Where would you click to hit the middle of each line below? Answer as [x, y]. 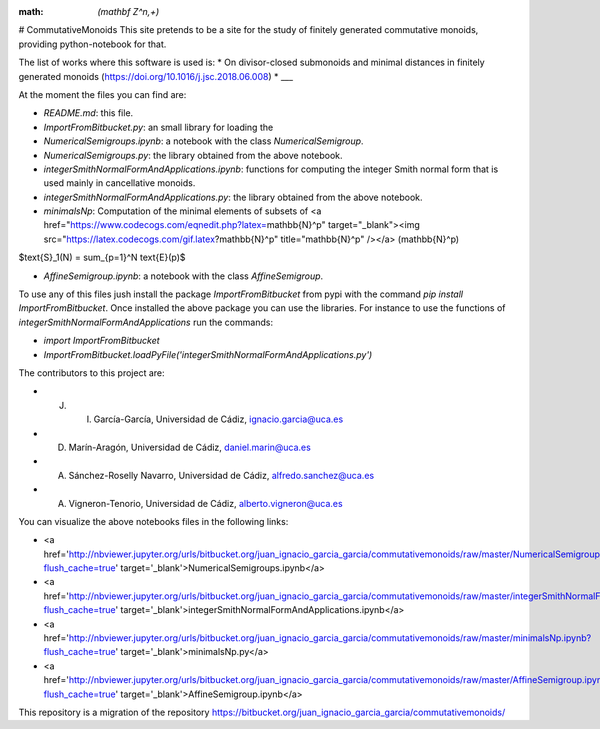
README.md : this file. [88, 113]
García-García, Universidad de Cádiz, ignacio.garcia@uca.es [218, 419]
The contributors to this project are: [91, 372]
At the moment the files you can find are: [102, 94]
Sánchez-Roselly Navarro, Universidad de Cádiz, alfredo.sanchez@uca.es [221, 475]
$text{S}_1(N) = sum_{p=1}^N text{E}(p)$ [102, 257]
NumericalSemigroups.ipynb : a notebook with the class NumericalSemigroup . [203, 141]
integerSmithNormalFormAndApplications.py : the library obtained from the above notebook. [233, 197]
